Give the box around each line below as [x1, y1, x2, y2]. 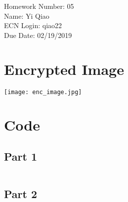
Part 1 [4, 148, 38, 164]
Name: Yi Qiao [4, 10, 49, 21]
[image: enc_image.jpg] [4, 88, 82, 96]
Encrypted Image [4, 59, 124, 79]
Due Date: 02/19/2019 [4, 30, 72, 40]
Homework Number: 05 [4, 1, 74, 11]
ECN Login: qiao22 [4, 20, 62, 31]
